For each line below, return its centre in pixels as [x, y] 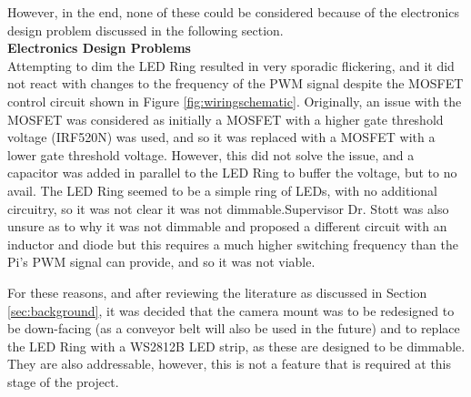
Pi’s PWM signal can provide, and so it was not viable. [161, 262]
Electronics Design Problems [99, 48]
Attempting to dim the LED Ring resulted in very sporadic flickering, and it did [231, 65]
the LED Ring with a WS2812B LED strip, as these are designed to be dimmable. [236, 346]
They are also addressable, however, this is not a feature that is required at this [230, 364]
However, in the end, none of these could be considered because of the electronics [233, 12]
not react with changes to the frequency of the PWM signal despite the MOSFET [235, 83]
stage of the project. [63, 381]
